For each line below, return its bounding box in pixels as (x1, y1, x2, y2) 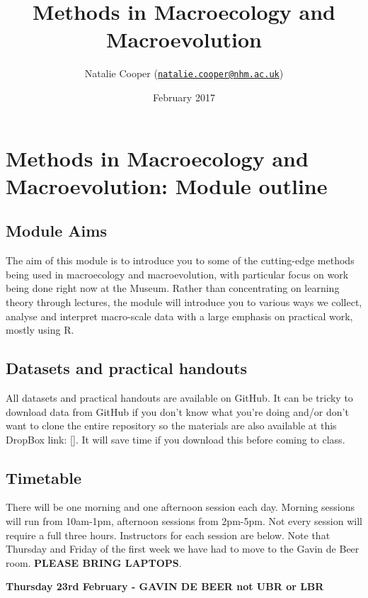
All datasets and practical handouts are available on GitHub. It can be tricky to (6, 390, 353, 405)
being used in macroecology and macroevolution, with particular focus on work (6, 266, 349, 281)
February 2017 (153, 89, 215, 104)
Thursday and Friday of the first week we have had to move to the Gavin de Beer (6, 541, 360, 556)
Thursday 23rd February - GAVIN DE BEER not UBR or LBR (6, 579, 324, 594)
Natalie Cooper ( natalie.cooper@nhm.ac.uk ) (84, 66, 284, 81)
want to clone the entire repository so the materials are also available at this (6, 418, 337, 433)
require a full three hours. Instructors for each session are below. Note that (6, 527, 330, 542)
